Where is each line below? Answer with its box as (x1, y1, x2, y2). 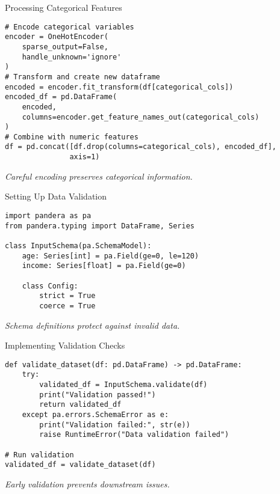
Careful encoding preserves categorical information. (5, 169, 193, 182)
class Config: (22, 281, 78, 290)
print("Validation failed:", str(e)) (39, 420, 190, 429)
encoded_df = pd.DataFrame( (5, 93, 117, 102)
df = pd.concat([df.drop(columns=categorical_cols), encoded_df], (5, 142, 277, 151)
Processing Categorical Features (5, 1, 122, 13)
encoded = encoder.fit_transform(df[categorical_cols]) (5, 82, 234, 91)
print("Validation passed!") (39, 390, 156, 399)
